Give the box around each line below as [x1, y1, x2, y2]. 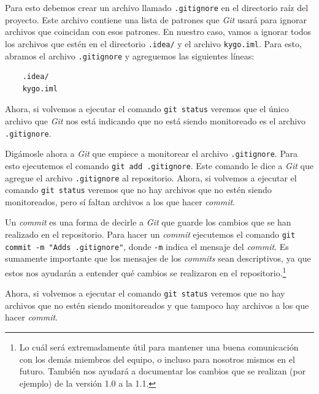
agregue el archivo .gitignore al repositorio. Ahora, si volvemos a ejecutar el [5, 171, 297, 184]
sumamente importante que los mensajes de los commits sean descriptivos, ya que [5, 252, 311, 265]
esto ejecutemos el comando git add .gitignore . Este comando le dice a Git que [5, 159, 313, 172]
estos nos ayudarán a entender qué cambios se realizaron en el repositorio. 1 [5, 264, 286, 279]
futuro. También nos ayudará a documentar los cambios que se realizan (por [19, 365, 306, 377]
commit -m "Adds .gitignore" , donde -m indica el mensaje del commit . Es [5, 240, 289, 252]
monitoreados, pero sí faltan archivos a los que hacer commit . [5, 195, 235, 208]
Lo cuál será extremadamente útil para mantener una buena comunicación [19, 341, 299, 354]
